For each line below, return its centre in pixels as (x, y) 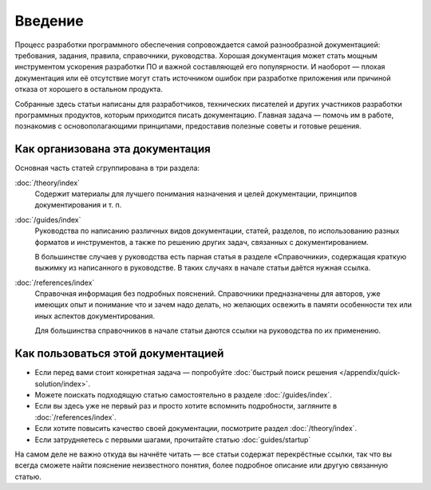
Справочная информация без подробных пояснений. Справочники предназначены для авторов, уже (208, 294)
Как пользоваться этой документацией (119, 354)
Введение (49, 21)
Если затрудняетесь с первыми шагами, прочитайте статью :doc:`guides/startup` (173, 440)
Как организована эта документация (113, 149)
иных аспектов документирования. (95, 316)
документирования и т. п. (78, 205)
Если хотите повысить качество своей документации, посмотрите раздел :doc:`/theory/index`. (196, 429)
